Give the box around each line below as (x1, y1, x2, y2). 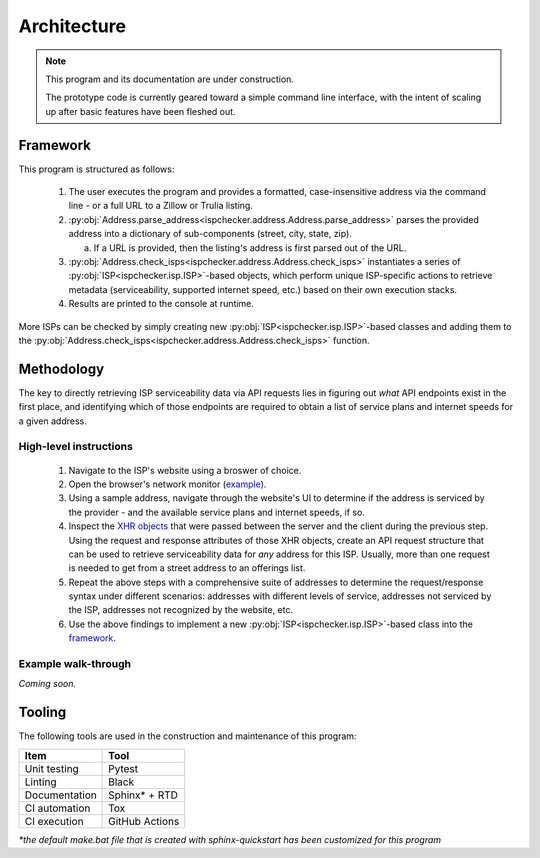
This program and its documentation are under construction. (45, 73, 295, 85)
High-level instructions (18, 440, 134, 454)
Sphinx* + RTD (108, 788, 179, 802)
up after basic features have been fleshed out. (45, 105, 236, 117)
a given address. (18, 415, 87, 427)
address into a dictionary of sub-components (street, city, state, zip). (68, 228, 352, 240)
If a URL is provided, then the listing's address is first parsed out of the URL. (93, 241, 407, 254)
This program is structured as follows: (18, 163, 175, 175)
